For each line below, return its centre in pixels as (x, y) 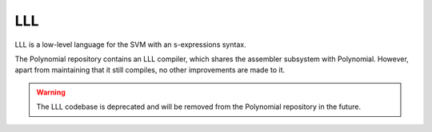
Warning (51, 92)
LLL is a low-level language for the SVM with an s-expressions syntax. (131, 45)
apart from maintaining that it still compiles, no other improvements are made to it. (150, 70)
